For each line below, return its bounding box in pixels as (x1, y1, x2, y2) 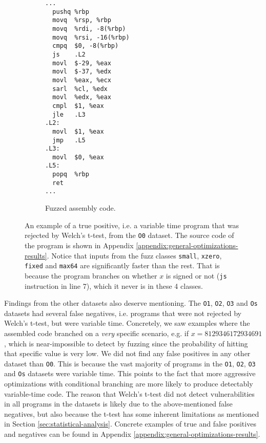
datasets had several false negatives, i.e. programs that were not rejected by (4, 307, 241, 318)
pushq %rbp (52, 8, 89, 15)
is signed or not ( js (166, 270, 227, 281)
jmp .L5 (52, 136, 86, 144)
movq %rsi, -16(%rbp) (52, 33, 130, 41)
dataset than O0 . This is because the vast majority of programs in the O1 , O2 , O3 (4, 358, 256, 368)
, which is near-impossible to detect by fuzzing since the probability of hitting (4, 338, 248, 348)
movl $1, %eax (52, 127, 104, 135)
